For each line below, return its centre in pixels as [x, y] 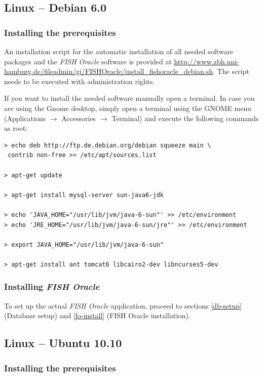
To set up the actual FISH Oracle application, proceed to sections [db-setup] [123, 305]
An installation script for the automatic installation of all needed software [119, 51]
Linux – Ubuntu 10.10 [63, 343]
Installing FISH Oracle [52, 287]
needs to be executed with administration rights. [80, 81]
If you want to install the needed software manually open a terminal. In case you [129, 98]
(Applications [25, 118]
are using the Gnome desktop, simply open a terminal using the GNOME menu [128, 108]
